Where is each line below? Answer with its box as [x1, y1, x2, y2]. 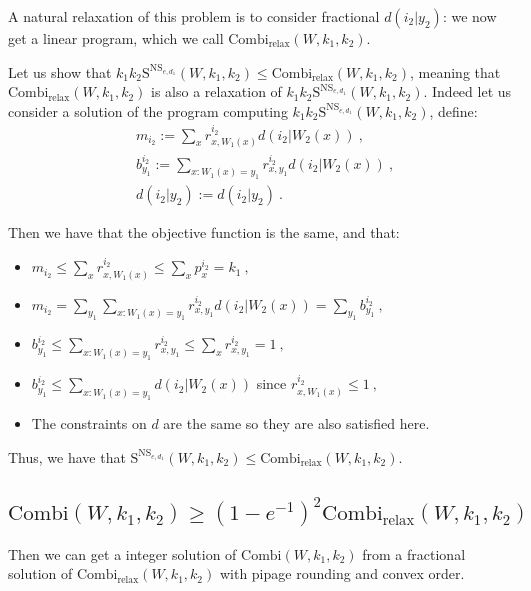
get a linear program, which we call [8, 28, 224, 48]
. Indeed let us [423, 81, 512, 102]
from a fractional [362, 543, 466, 564]
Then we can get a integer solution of [8, 543, 237, 564]
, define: [429, 100, 478, 121]
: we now [442, 6, 497, 26]
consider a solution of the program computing [8, 100, 288, 121]
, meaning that [410, 61, 501, 82]
